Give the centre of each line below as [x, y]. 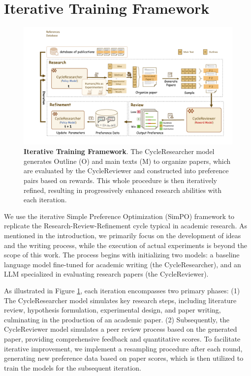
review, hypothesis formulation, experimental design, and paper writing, [112, 310]
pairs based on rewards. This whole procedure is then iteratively [121, 180]
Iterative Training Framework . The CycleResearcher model [119, 151]
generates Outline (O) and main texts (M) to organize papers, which [127, 161]
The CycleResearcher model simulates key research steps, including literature [120, 300]
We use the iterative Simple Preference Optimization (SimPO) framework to [119, 216]
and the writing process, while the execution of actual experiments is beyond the [125, 245]
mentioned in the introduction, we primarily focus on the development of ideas [123, 235]
